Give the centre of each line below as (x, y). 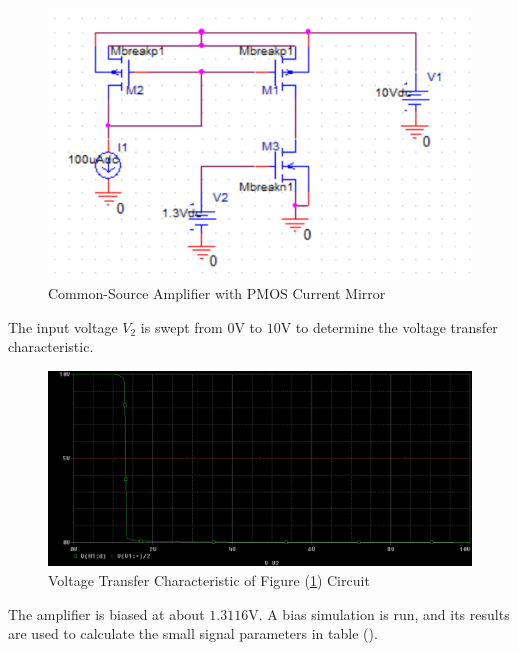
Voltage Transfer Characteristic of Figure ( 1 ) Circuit (209, 579)
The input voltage (63, 326)
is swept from (181, 326)
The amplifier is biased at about (106, 613)
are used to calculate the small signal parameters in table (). (193, 633)
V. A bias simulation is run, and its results (379, 613)
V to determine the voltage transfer (389, 326)
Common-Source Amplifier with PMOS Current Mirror (217, 293)
